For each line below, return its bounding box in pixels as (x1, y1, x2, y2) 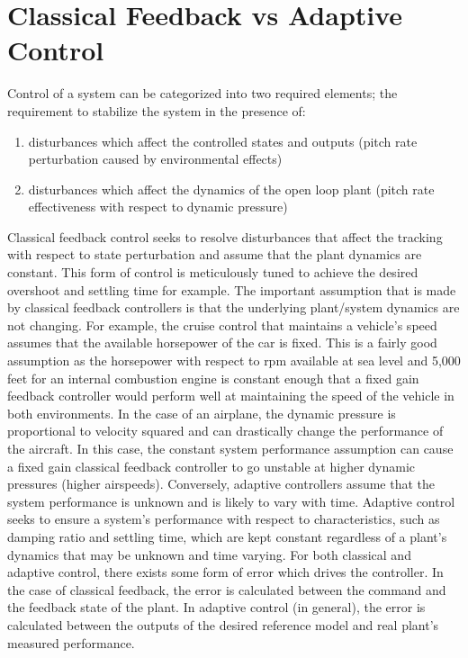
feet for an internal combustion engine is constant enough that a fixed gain (7, 368, 419, 387)
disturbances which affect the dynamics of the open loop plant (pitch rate (28, 179, 435, 198)
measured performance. (7, 633, 135, 652)
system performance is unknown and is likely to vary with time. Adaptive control (7, 491, 455, 510)
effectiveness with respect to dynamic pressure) (28, 197, 288, 216)
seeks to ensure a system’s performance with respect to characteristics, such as (7, 509, 440, 528)
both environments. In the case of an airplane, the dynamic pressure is (7, 403, 396, 422)
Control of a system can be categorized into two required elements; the (7, 84, 398, 103)
